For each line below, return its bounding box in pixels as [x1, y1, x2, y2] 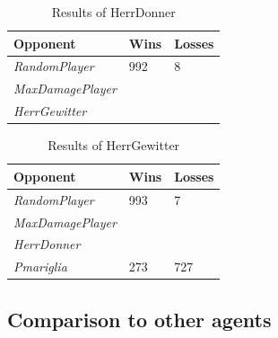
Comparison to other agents [7, 305, 272, 333]
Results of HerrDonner [51, 3, 176, 21]
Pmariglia [13, 257, 67, 276]
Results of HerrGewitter [48, 136, 180, 155]
